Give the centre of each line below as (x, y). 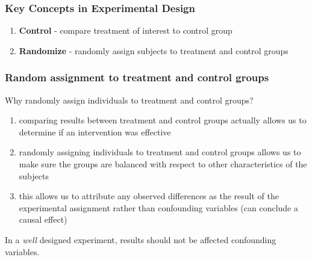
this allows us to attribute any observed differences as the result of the (149, 196)
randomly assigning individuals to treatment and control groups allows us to (160, 152)
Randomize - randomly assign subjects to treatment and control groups (154, 50)
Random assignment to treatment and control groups (137, 77)
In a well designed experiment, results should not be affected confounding (141, 239)
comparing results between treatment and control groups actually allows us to (163, 120)
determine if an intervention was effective (95, 132)
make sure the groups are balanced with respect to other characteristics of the (163, 164)
